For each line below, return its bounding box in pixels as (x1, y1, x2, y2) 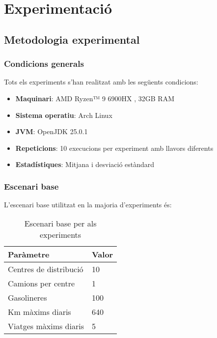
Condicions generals (4, 57, 84, 70)
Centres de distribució (8, 263, 83, 275)
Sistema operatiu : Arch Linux (15, 110, 112, 120)
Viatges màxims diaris (8, 320, 84, 332)
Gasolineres (8, 291, 47, 303)
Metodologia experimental (4, 31, 140, 47)
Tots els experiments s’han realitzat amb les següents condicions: (4, 77, 198, 87)
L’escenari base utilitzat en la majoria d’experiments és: (4, 199, 172, 210)
